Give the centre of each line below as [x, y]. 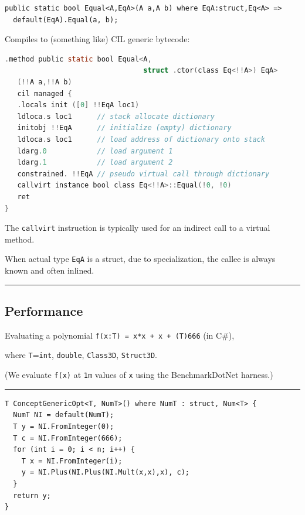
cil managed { [45, 93]
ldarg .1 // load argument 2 [95, 163]
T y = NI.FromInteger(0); [64, 426]
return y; [32, 495]
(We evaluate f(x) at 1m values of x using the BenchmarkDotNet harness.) [139, 375]
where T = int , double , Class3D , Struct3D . [81, 355]
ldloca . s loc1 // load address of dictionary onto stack [141, 139]
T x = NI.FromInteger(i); [72, 461]
